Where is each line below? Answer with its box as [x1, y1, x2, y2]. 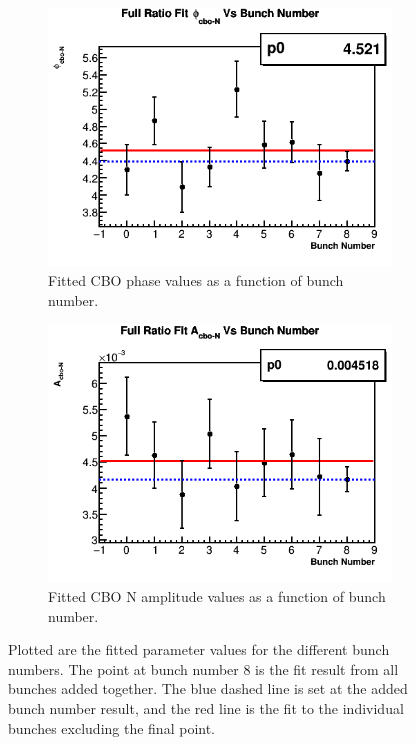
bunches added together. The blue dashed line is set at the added [8, 678, 408, 699]
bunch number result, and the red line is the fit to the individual [8, 698, 404, 719]
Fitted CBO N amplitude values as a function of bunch [48, 586, 386, 607]
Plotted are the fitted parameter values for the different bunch [8, 639, 390, 660]
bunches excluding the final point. [8, 717, 216, 738]
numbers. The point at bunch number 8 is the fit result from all [8, 658, 399, 679]
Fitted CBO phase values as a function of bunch [48, 269, 344, 290]
